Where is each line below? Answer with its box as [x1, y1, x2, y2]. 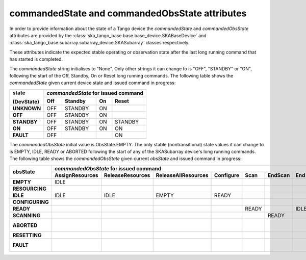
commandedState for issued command [46, 90, 144, 97]
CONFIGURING [12, 198, 49, 205]
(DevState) [12, 98, 39, 105]
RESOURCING [12, 185, 47, 192]
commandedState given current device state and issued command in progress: [9, 80, 176, 86]
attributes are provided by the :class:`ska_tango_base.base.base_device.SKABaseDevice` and [9, 32, 207, 38]
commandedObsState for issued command [54, 165, 162, 172]
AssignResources [54, 171, 99, 178]
